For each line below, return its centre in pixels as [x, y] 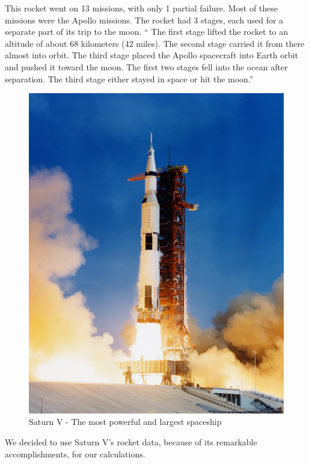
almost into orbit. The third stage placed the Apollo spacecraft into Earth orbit [151, 55]
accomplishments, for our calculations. [75, 453]
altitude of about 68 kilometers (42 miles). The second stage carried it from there [155, 43]
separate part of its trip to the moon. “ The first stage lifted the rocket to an [147, 32]
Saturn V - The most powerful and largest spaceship [125, 422]
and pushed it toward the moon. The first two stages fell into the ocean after [146, 66]
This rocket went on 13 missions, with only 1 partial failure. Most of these [142, 8]
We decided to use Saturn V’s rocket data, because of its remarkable [131, 442]
